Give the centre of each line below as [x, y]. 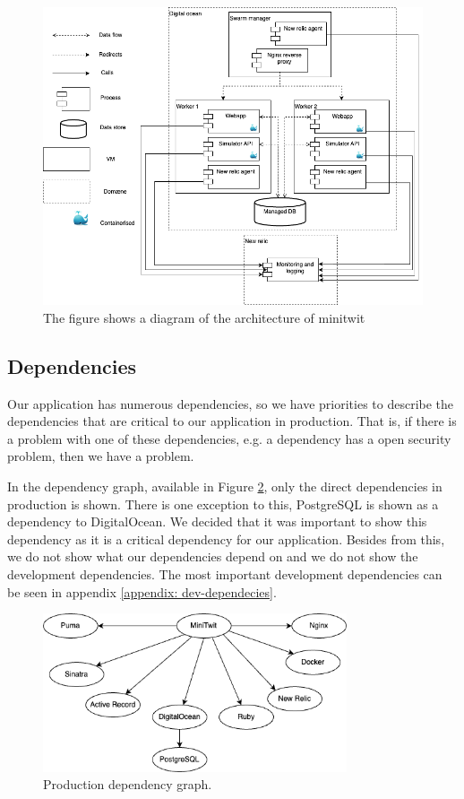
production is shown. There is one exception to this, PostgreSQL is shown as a [223, 504]
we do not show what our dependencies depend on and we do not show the [213, 556]
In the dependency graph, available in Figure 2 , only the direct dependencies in [225, 486]
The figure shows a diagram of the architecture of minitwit [204, 317]
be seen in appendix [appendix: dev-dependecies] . [142, 591]
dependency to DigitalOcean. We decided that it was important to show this [217, 521]
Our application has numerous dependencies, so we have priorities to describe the [231, 403]
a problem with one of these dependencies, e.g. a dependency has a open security [229, 438]
